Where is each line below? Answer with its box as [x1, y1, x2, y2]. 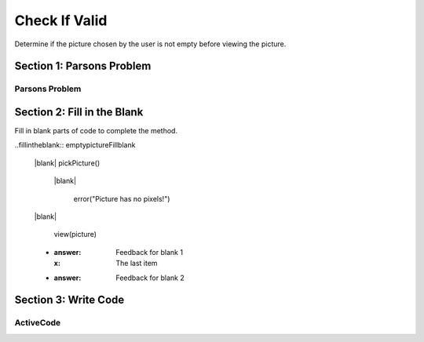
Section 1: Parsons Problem [14, 60, 152, 73]
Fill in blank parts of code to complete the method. [14, 126, 178, 136]
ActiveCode [14, 318, 61, 329]
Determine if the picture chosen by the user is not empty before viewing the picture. [14, 39, 287, 49]
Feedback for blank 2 [115, 273, 185, 282]
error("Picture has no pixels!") [73, 194, 170, 203]
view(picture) [53, 230, 97, 239]
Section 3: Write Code [14, 293, 125, 307]
